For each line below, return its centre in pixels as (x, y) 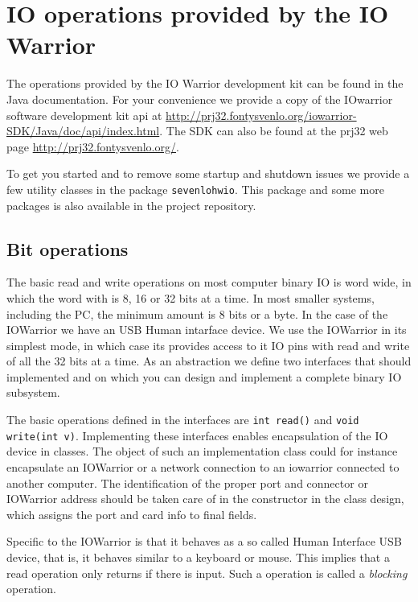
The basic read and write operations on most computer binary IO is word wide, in (209, 282)
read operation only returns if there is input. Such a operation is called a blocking (207, 573)
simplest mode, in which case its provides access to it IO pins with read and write (208, 345)
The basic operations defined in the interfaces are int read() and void (183, 420)
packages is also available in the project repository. (131, 205)
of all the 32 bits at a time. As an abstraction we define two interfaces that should (209, 361)
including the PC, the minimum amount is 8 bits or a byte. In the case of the (197, 313)
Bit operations (68, 248)
